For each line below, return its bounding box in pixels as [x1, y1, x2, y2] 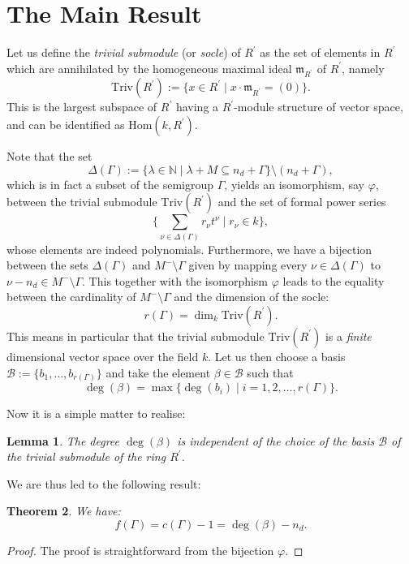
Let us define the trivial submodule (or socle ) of [6, 44, 241, 61]
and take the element [105, 364, 211, 381]
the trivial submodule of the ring [6, 448, 166, 465]
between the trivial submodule [6, 193, 157, 210]
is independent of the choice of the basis [177, 432, 375, 449]
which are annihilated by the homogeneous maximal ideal [6, 59, 292, 76]
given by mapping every [188, 256, 308, 273]
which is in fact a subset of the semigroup [6, 175, 214, 192]
